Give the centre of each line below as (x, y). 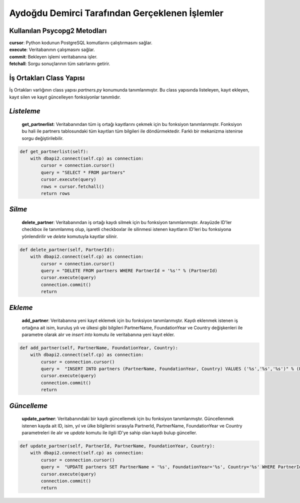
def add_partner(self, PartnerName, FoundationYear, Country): (99, 348)
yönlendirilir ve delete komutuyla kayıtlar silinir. (70, 236)
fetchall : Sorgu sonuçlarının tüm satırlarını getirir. (60, 64)
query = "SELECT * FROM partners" (83, 172)
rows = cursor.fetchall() (72, 186)
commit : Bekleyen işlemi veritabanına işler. (53, 56)
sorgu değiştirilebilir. (43, 138)
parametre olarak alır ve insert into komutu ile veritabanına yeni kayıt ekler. (98, 334)
